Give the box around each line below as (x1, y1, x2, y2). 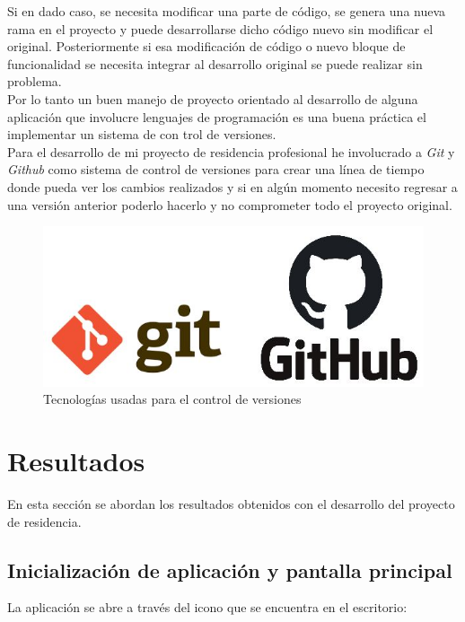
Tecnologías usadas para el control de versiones (43, 390, 302, 408)
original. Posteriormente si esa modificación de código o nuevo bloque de (7, 37, 406, 56)
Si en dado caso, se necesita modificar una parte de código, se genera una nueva (7, 2, 446, 20)
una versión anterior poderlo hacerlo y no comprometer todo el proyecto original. (7, 195, 452, 214)
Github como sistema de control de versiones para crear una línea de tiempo (7, 160, 425, 179)
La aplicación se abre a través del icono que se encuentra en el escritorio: (7, 598, 408, 617)
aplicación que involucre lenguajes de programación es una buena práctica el (7, 107, 426, 126)
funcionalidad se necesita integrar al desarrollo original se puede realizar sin (7, 54, 423, 73)
